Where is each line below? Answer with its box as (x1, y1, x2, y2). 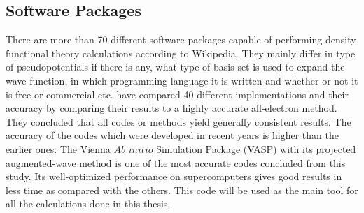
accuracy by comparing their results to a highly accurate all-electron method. (6, 101, 337, 115)
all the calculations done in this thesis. (6, 196, 171, 211)
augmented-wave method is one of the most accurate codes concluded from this (6, 155, 346, 170)
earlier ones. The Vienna (6, 141, 111, 156)
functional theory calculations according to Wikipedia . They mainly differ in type (6, 45, 356, 60)
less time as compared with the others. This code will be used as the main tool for (6, 182, 358, 197)
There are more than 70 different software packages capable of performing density (6, 32, 356, 47)
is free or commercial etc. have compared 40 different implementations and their (6, 87, 349, 101)
